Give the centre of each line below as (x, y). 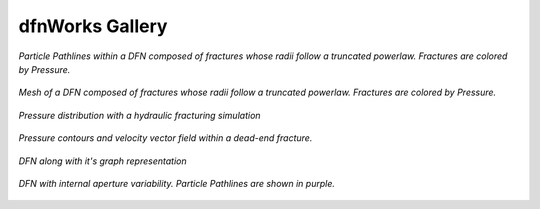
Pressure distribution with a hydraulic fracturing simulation (139, 115)
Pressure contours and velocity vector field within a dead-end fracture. (165, 138)
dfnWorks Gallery (93, 26)
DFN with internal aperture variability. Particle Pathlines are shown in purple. (176, 183)
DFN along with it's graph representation (102, 161)
